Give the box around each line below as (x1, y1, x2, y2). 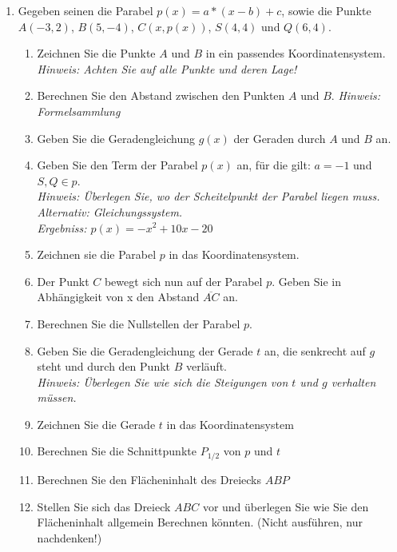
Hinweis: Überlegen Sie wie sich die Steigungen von (37, 373, 288, 390)
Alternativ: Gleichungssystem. (37, 203, 183, 220)
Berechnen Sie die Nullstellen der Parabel (37, 315, 240, 332)
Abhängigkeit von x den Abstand (37, 288, 200, 305)
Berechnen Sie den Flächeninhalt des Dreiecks (37, 471, 261, 487)
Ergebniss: (37, 219, 87, 236)
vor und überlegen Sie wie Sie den (202, 498, 369, 514)
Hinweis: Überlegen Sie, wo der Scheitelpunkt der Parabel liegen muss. (37, 188, 380, 205)
